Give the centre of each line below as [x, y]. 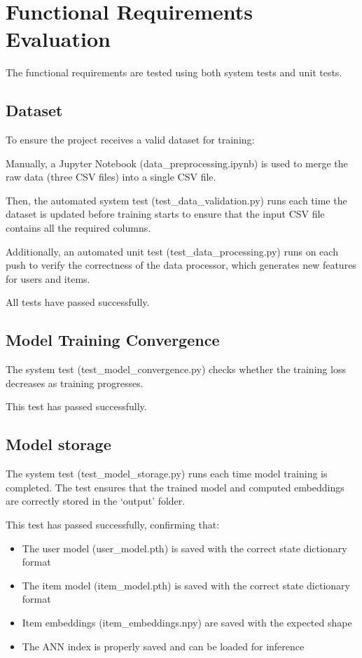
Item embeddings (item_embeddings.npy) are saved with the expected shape [187, 622]
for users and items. [48, 278]
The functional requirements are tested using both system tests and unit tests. [174, 72]
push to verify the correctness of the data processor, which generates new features [181, 265]
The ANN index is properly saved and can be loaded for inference [163, 646]
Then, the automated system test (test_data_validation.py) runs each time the [176, 200]
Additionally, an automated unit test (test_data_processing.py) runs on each [172, 251]
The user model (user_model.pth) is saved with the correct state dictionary [185, 548]
